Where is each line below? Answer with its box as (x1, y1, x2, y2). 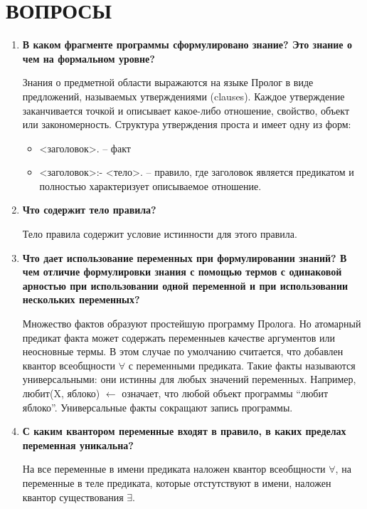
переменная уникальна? (22, 437, 134, 452)
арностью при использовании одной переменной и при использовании (22, 278, 349, 293)
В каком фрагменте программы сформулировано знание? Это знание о (22, 37, 352, 52)
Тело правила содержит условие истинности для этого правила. (22, 226, 297, 241)
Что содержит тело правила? (22, 202, 156, 217)
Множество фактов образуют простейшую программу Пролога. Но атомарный (22, 316, 361, 331)
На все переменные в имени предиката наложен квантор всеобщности (22, 461, 326, 476)
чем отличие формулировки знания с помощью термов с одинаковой (22, 264, 342, 279)
